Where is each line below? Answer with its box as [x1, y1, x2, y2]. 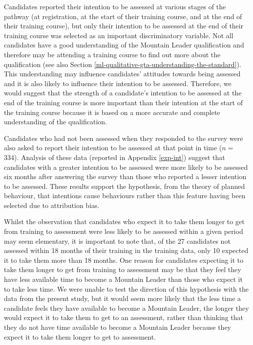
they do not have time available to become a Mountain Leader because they [4, 322, 231, 332]
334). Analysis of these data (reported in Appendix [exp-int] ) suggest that [4, 152, 225, 162]
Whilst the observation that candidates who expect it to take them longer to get [4, 216, 245, 227]
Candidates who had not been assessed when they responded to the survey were [4, 133, 243, 143]
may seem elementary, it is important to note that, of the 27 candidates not [4, 235, 231, 246]
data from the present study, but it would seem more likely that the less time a [4, 293, 241, 303]
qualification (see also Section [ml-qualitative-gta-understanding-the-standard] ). [4, 59, 241, 69]
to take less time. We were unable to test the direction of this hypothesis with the [4, 283, 249, 294]
